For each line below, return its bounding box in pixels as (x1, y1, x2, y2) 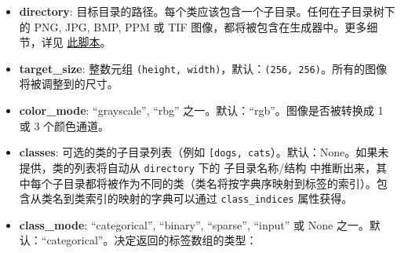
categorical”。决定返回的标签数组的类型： (46, 232, 257, 248)
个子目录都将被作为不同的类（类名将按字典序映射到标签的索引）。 (41, 174, 377, 191)
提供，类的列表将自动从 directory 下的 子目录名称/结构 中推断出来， (19, 159, 376, 175)
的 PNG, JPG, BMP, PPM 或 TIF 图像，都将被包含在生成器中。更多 (19, 18, 367, 35)
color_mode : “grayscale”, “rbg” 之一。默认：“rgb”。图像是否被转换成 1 (19, 102, 384, 119)
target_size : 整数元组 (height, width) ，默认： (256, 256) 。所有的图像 (19, 60, 387, 76)
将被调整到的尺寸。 (19, 75, 118, 92)
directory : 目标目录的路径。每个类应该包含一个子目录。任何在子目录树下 (19, 3, 396, 19)
